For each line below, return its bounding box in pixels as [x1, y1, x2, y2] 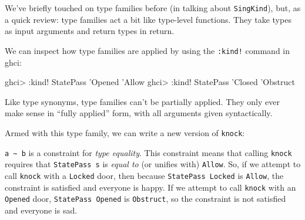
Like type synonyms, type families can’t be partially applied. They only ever [5, 95, 280, 107]
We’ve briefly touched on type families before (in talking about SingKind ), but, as [5, 2, 301, 13]
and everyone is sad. [5, 204, 78, 216]
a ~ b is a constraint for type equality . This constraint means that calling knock [5, 146, 292, 158]
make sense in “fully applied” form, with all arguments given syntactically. [5, 107, 273, 119]
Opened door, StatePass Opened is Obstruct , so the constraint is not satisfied [5, 192, 286, 205]
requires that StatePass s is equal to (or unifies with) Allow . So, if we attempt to [5, 158, 301, 170]
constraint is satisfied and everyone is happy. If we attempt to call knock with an [5, 181, 296, 193]
